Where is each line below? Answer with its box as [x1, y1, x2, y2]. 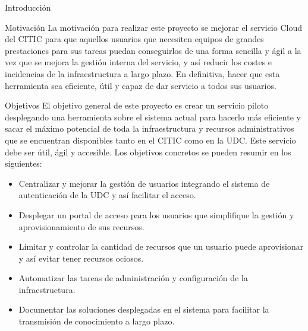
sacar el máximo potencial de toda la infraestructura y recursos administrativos [5, 122, 294, 135]
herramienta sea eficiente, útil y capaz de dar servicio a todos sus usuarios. [5, 79, 276, 91]
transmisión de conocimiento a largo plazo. [18, 315, 175, 327]
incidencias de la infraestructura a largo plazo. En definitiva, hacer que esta [5, 67, 280, 79]
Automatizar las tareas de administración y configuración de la [18, 272, 248, 284]
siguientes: [5, 157, 42, 170]
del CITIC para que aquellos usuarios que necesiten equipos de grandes [5, 33, 264, 45]
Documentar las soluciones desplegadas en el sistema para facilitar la [18, 303, 269, 316]
